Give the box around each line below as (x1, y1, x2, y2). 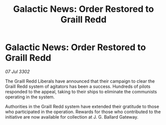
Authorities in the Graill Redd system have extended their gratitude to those (5, 103, 160, 109)
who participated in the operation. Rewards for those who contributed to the (5, 109, 161, 115)
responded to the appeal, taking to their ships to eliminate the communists (5, 88, 158, 94)
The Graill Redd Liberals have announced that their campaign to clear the (5, 78, 155, 84)
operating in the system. (5, 94, 55, 100)
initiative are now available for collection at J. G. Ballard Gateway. (5, 114, 139, 120)
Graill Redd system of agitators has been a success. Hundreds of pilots (5, 83, 151, 89)
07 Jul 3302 (5, 68, 30, 75)
